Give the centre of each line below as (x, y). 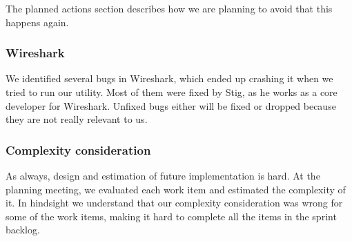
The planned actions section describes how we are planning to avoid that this (169, 8)
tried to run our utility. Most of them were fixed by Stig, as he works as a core (172, 92)
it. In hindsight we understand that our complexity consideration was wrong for (174, 203)
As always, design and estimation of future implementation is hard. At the (163, 175)
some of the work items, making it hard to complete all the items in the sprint (171, 216)
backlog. (23, 230)
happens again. (37, 22)
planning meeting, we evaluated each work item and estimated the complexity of (176, 189)
